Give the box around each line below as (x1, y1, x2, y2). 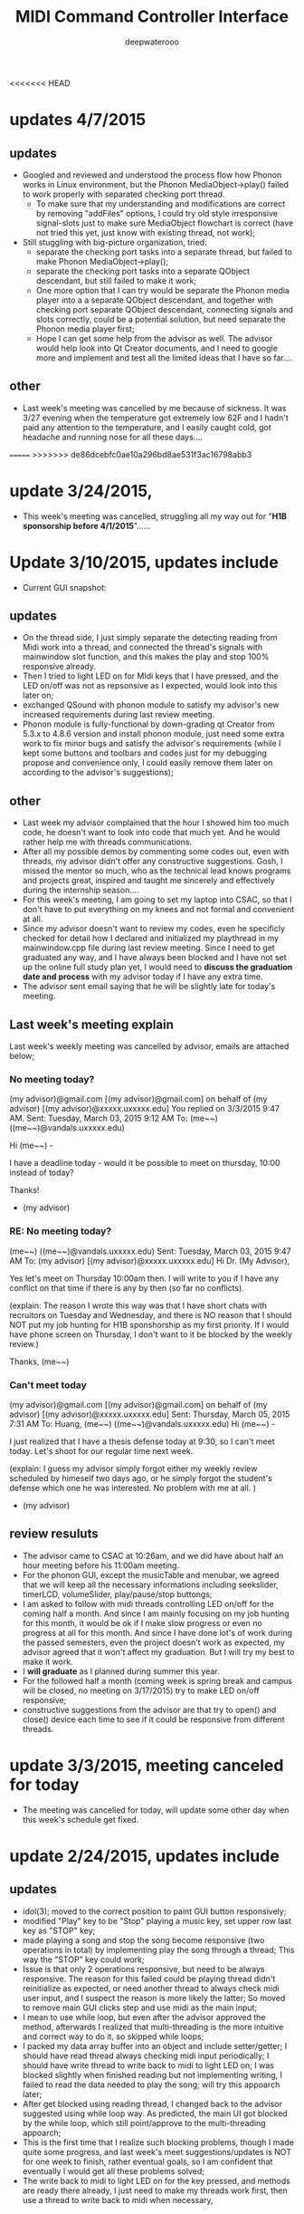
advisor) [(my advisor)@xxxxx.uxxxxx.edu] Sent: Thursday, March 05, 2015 (9, 1409, 290, 1420)
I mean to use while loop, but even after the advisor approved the (22, 2011, 266, 2022)
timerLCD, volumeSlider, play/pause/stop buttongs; (22, 1588, 213, 1600)
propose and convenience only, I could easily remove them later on (22, 757, 273, 768)
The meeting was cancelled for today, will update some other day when (22, 1805, 290, 1815)
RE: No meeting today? (9, 1225, 112, 1237)
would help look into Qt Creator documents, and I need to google (35, 342, 279, 353)
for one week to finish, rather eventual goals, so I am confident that (22, 2156, 273, 2167)
